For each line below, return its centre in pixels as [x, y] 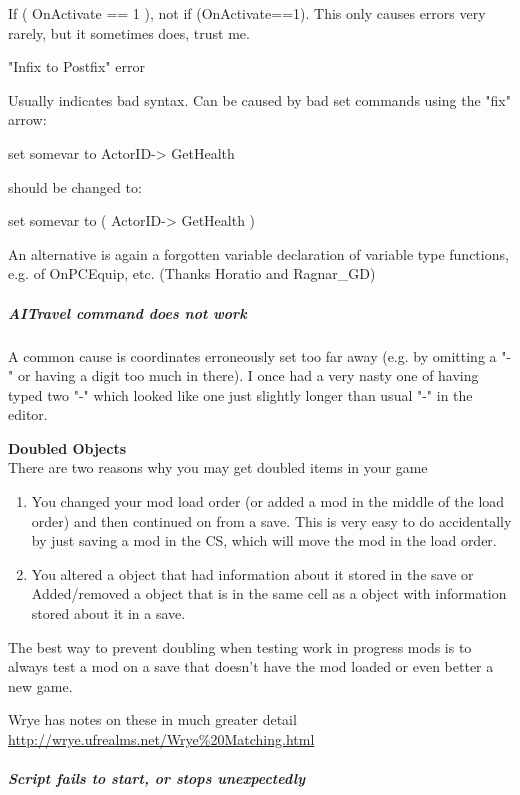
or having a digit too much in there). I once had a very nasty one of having [248, 375]
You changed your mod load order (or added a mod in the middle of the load [268, 501]
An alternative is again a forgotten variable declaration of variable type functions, [258, 253]
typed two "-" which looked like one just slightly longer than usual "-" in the [240, 394]
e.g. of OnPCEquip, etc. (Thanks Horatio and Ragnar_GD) [192, 273]
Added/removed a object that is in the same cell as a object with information [269, 593]
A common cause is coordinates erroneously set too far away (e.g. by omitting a [252, 355]
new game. [40, 685]
